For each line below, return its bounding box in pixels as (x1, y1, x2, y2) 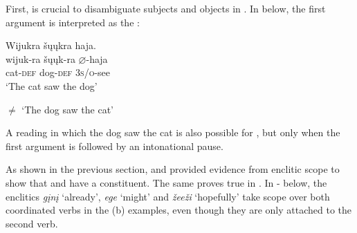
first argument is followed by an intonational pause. (6, 138, 223, 153)
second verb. (6, 216, 58, 230)
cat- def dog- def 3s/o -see (6, 65, 111, 80)
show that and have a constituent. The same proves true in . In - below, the (6, 175, 327, 189)
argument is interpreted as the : (6, 15, 140, 29)
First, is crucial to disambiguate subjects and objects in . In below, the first (6, 1, 326, 15)
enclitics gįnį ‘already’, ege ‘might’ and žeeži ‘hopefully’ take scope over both (6, 189, 330, 203)
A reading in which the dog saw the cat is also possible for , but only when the (6, 125, 340, 140)
